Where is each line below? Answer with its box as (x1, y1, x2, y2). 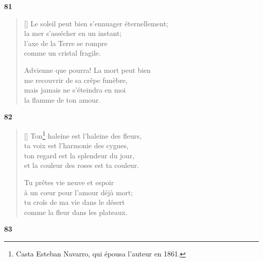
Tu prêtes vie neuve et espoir (24, 177, 114, 187)
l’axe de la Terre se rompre (24, 37, 108, 48)
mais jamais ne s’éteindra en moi (24, 84, 126, 95)
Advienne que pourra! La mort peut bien (24, 64, 151, 75)
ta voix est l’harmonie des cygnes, (24, 140, 129, 151)
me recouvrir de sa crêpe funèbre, (24, 74, 128, 85)
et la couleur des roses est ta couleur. (24, 160, 139, 170)
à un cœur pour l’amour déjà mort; (24, 187, 133, 197)
